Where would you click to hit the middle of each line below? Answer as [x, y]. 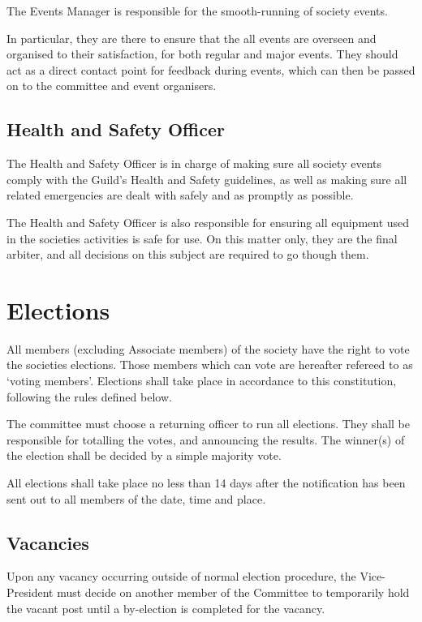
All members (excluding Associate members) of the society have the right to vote [208, 348]
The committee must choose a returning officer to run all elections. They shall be [209, 424]
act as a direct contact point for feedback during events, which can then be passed [211, 69]
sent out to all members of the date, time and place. [136, 498]
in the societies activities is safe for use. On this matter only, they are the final [202, 238]
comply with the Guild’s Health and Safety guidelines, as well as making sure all [207, 179]
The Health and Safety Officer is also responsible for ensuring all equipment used [208, 222]
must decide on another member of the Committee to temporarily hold [233, 592]
